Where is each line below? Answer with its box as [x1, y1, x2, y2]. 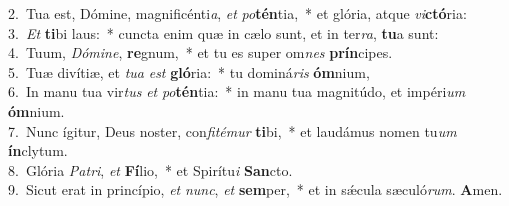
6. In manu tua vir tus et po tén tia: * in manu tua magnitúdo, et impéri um [8, 81, 466, 102]
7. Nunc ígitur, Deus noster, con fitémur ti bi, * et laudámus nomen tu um [8, 120, 457, 141]
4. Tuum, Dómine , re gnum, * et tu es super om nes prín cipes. [8, 42, 393, 63]
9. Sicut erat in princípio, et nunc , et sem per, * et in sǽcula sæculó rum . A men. [8, 179, 503, 200]
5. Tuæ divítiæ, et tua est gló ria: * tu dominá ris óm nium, [8, 61, 370, 82]
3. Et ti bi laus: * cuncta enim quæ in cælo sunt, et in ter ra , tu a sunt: [8, 22, 439, 43]
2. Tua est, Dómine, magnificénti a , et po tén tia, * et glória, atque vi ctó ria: [8, 3, 467, 23]
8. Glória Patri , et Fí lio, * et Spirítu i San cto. [8, 159, 293, 180]
